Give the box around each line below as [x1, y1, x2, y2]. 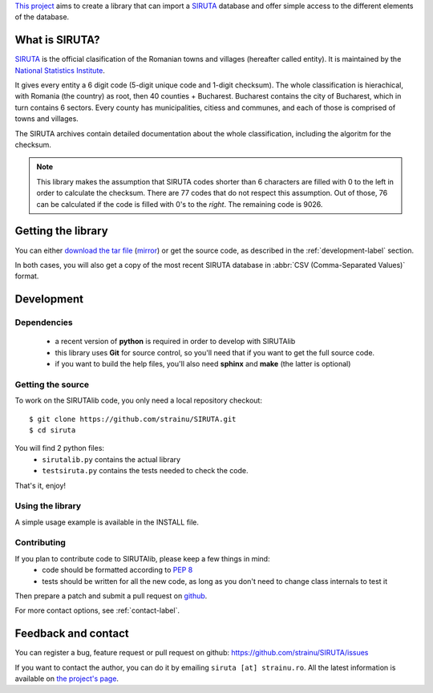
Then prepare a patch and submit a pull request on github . [14, 590, 208, 601]
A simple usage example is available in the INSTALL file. [14, 517, 200, 527]
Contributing [14, 537, 66, 549]
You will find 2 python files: [14, 444, 104, 453]
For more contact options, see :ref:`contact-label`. [14, 606, 180, 615]
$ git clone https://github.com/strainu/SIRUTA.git [29, 414, 237, 423]
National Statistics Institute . [14, 65, 106, 75]
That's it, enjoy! [14, 480, 67, 490]
